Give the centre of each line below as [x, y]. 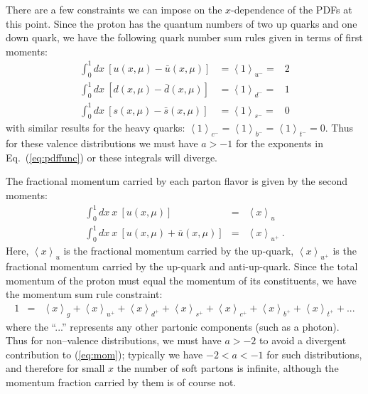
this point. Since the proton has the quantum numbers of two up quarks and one [182, 23]
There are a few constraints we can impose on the [114, 9]
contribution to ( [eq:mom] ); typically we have [104, 354]
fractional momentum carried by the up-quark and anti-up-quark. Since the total [182, 266]
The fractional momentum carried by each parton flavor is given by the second [177, 181]
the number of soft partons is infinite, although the [228, 368]
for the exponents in [279, 143]
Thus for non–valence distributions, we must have [114, 340]
